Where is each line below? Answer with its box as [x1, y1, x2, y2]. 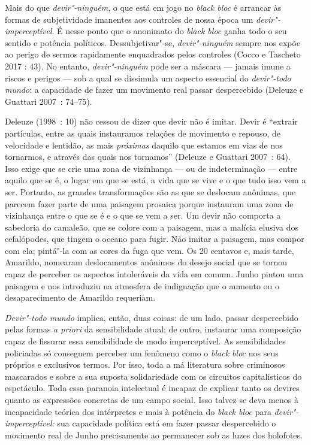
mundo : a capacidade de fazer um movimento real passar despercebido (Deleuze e [5, 83, 304, 96]
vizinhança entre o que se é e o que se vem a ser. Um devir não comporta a [5, 209, 281, 222]
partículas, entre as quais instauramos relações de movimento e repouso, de [5, 126, 280, 139]
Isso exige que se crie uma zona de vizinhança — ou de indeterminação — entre [5, 162, 298, 174]
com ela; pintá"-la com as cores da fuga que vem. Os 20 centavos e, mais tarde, [5, 244, 294, 256]
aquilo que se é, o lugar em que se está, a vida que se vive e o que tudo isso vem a [5, 174, 306, 186]
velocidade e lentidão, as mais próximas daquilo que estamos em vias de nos [5, 138, 283, 151]
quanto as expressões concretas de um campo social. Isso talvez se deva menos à [5, 393, 298, 405]
